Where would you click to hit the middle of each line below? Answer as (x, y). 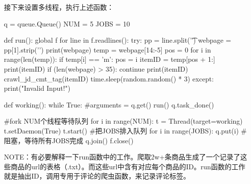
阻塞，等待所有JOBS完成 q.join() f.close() (69, 140)
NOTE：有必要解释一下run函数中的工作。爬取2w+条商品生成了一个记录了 (122, 157)
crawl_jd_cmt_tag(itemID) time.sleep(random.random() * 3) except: (109, 78)
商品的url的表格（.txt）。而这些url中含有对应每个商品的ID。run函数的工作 (128, 166)
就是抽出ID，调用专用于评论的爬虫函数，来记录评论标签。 (97, 176)
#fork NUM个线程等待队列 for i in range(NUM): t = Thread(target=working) (123, 121)
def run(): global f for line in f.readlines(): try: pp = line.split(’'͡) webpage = (118, 40)
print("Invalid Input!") (37, 88)
